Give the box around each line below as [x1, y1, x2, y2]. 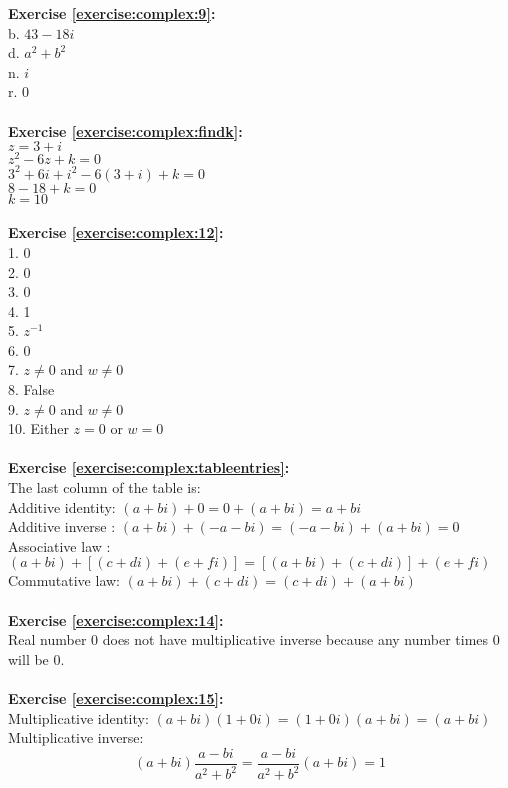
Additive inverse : [8, 516, 116, 537]
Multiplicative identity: [8, 707, 149, 728]
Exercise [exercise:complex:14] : [8, 609, 224, 630]
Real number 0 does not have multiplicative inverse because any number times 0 [8, 629, 500, 650]
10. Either [8, 418, 69, 439]
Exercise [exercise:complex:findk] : [8, 120, 243, 141]
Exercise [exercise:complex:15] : [8, 687, 224, 708]
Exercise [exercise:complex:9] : [8, 3, 216, 23]
